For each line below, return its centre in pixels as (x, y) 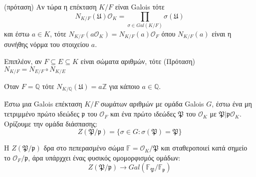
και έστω (17, 33)
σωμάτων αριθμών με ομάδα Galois (152, 104)
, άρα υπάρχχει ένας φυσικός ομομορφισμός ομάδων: (104, 157)
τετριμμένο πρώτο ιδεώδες (42, 114)
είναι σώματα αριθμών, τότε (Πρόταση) (138, 61)
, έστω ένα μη (232, 104)
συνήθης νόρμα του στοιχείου (47, 44)
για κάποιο (124, 86)
